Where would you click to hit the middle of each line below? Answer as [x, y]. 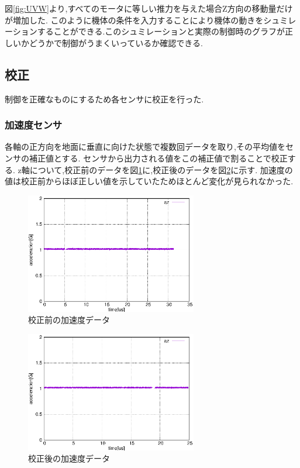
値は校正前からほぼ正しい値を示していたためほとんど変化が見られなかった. [149, 181]
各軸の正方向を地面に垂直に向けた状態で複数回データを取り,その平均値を [145, 147]
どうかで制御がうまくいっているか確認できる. [116, 42]
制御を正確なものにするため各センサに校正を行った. [104, 99]
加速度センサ [34, 125]
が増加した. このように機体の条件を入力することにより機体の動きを [134, 20]
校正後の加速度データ [69, 458]
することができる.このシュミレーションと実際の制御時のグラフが [161, 31]
